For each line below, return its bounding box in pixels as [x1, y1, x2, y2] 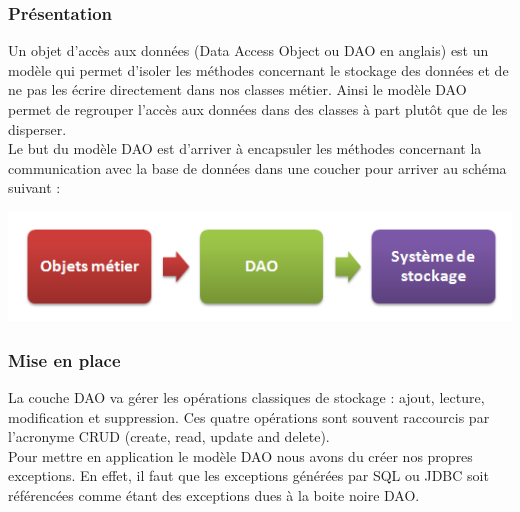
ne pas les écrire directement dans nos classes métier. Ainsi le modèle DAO [8, 79, 467, 100]
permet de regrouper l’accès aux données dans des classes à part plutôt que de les [8, 99, 508, 119]
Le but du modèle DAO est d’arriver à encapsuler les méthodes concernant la [8, 138, 482, 159]
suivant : [8, 177, 61, 198]
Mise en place [8, 347, 121, 372]
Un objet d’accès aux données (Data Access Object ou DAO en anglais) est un [8, 40, 489, 61]
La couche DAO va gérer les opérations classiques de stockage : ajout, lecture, [8, 386, 485, 407]
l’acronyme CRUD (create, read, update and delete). [8, 426, 330, 447]
